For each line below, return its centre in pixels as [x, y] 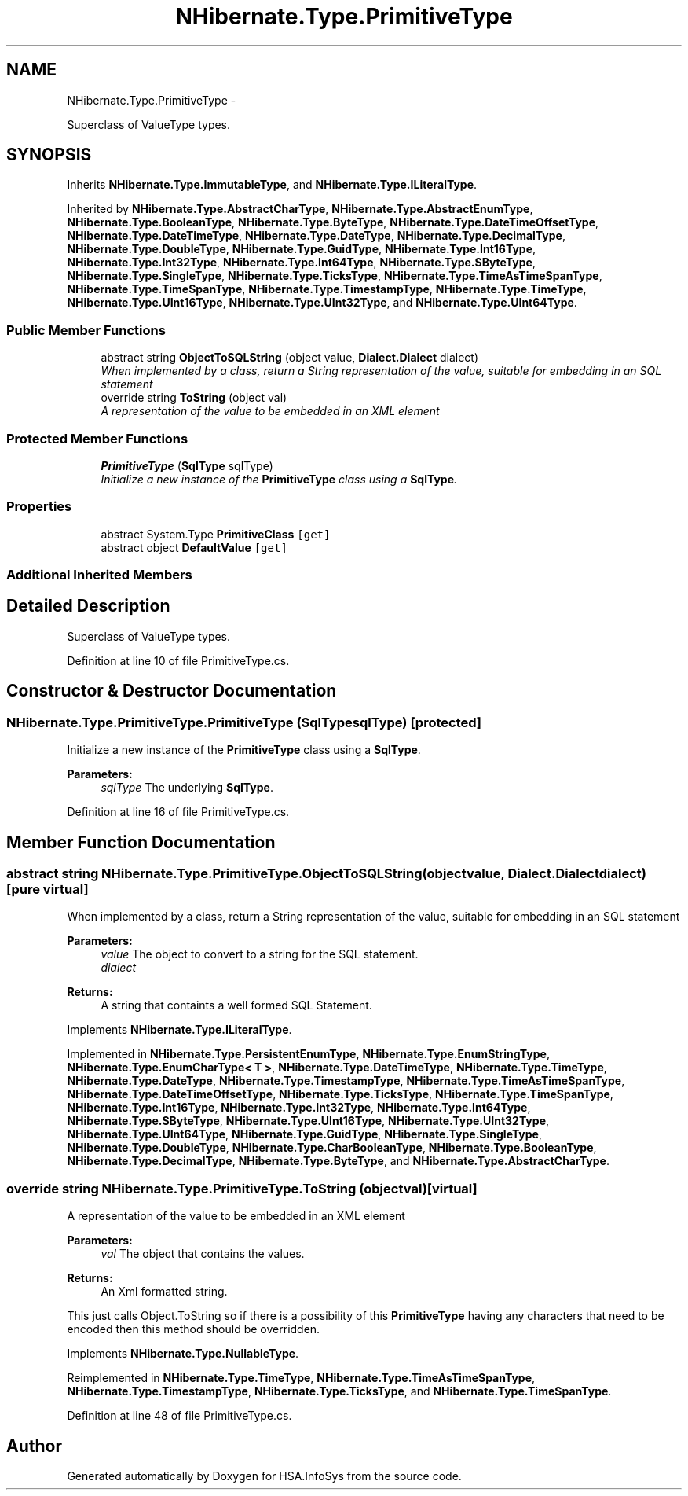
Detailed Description [88, 606]
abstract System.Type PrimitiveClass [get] [216, 534]
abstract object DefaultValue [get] [194, 547]
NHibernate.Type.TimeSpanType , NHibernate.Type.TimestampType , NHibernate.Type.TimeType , [327, 289]
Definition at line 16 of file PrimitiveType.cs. [178, 812]
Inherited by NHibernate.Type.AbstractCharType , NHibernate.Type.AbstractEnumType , [300, 209]
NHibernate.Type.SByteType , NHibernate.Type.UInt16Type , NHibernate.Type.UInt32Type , [308, 1121]
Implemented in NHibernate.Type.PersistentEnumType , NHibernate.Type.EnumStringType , [308, 1054]
